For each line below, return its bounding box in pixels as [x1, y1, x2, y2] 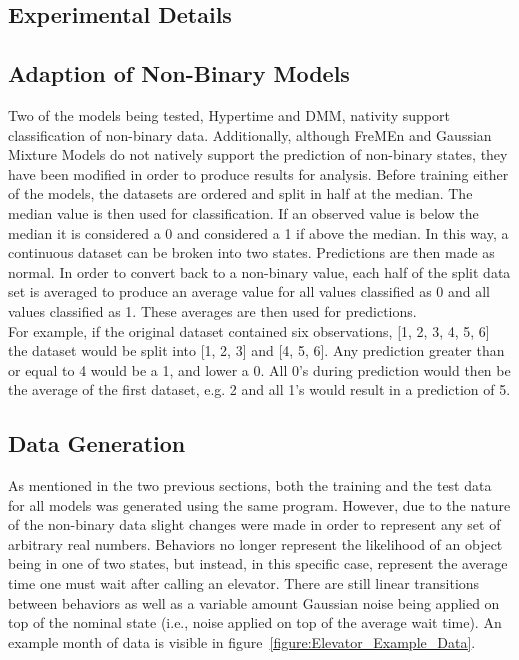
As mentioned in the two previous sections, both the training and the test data [8, 475, 492, 496]
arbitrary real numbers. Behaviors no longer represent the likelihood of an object [8, 533, 503, 554]
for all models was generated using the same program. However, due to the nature [8, 494, 511, 515]
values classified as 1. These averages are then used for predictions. [8, 300, 417, 321]
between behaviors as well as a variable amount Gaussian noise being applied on [8, 592, 500, 613]
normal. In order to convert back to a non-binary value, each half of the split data [8, 261, 511, 282]
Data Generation [8, 428, 186, 459]
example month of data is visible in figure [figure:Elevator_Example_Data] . [8, 631, 476, 652]
